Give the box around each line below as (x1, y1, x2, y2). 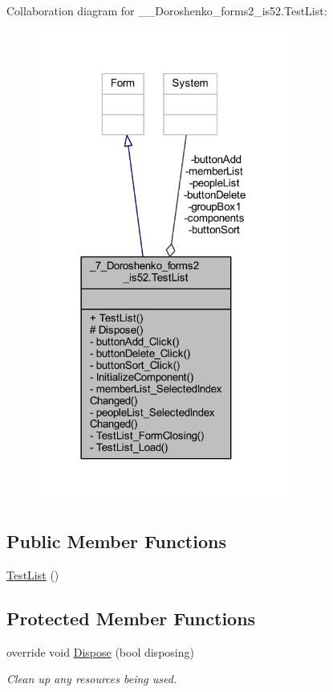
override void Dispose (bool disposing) (6, 643, 194, 660)
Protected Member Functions (6, 605, 256, 630)
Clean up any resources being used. (6, 670, 177, 687)
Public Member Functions (6, 529, 226, 554)
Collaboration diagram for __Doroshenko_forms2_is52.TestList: (6, 2, 327, 18)
